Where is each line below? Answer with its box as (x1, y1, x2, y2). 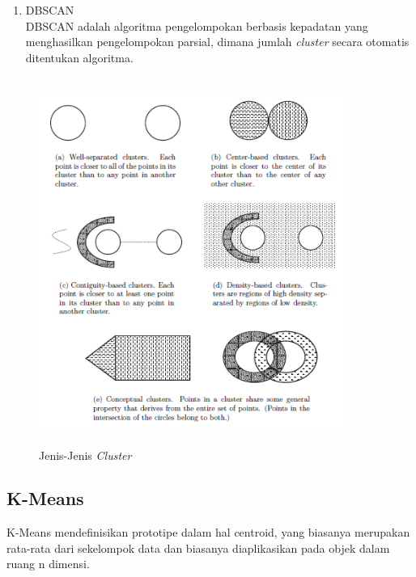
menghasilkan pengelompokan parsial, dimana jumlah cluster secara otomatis (25, 33, 410, 50)
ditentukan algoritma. (25, 48, 134, 65)
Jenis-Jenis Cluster (39, 446, 132, 463)
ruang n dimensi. (6, 555, 90, 572)
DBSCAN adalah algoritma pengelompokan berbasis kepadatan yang (25, 17, 368, 34)
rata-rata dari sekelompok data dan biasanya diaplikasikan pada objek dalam (6, 539, 390, 556)
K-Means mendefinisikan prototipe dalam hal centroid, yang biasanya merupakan (6, 524, 410, 541)
